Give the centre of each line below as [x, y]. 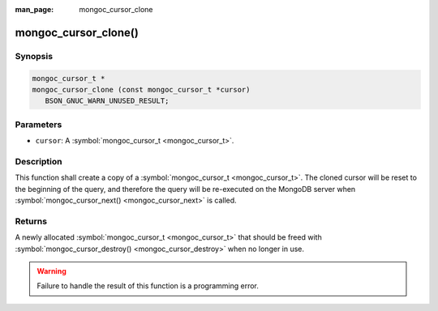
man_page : [34, 9]
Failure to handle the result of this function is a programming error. [148, 286]
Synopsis [34, 56]
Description [39, 161]
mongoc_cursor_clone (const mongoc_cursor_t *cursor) [141, 89]
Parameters [39, 124]
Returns [31, 221]
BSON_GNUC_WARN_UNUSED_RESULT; [107, 101]
